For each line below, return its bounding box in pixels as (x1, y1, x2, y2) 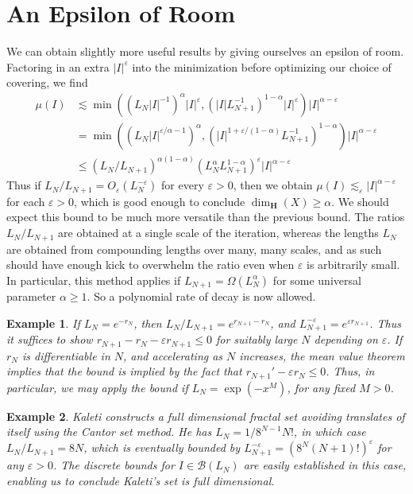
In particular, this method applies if (6, 271, 181, 288)
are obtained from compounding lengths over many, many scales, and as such (6, 240, 382, 257)
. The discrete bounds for (53, 457, 175, 473)
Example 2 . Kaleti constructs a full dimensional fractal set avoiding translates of (6, 407, 405, 424)
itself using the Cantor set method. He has (6, 423, 212, 440)
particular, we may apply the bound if (6, 379, 188, 395)
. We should (331, 193, 389, 209)
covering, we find (6, 74, 88, 91)
